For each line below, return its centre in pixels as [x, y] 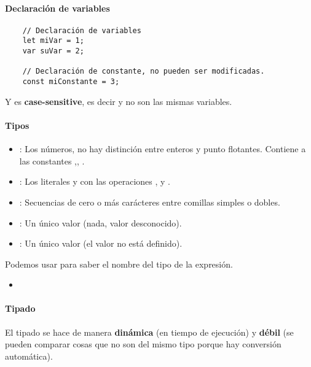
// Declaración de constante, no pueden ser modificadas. [144, 71]
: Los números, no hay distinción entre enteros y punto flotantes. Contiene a [163, 149]
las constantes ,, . [52, 160]
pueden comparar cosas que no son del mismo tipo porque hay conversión [143, 344]
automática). [29, 356]
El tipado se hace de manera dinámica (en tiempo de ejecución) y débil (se [149, 332]
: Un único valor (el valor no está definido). [101, 243]
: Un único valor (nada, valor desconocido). [100, 222]
